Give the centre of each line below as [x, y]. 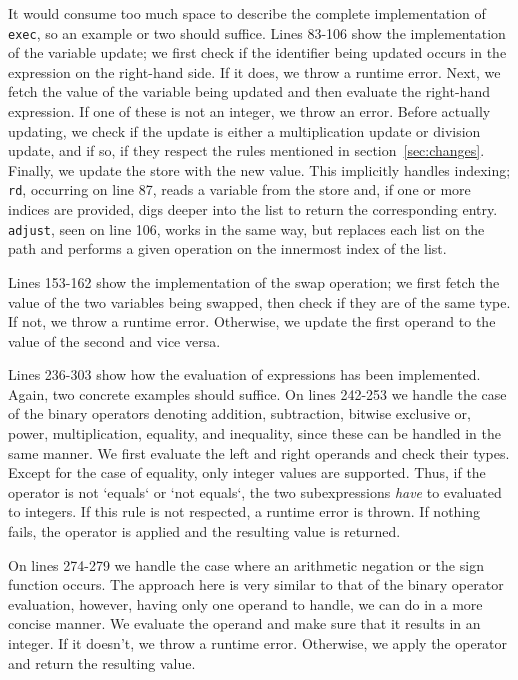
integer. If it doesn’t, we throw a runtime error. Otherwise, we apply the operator [258, 643]
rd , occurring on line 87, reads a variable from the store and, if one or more [239, 189]
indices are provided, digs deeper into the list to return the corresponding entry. [253, 209]
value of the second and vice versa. [114, 340]
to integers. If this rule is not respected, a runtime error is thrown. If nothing [244, 511]
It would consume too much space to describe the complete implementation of [247, 13]
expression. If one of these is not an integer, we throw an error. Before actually [249, 111]
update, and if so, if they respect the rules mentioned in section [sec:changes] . [246, 150]
